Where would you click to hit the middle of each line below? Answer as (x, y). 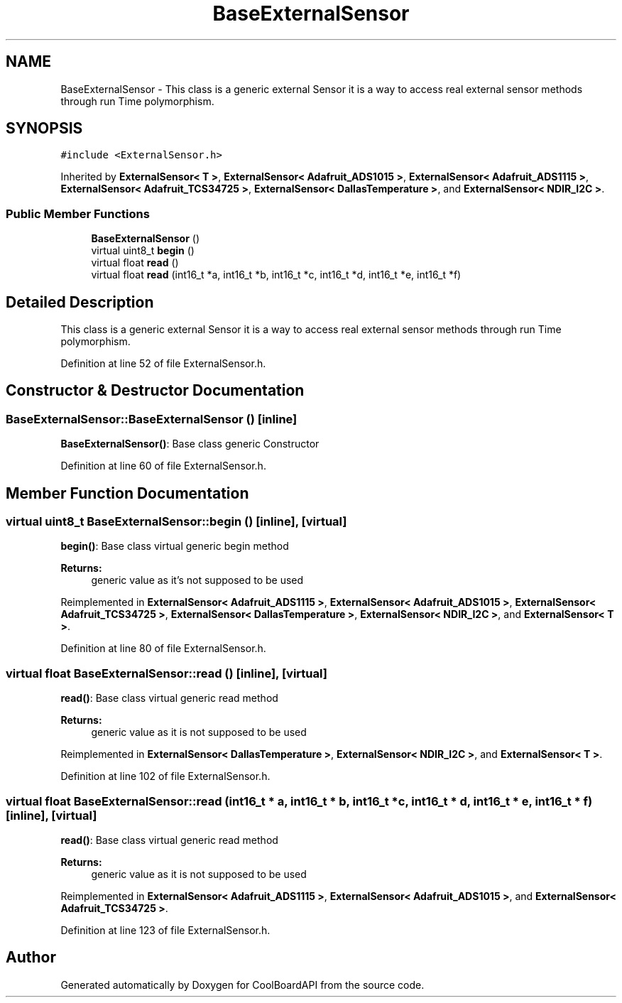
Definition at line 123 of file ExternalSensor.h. (165, 930)
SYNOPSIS (44, 129)
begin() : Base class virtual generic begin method (175, 546)
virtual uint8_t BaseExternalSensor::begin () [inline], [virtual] (176, 522)
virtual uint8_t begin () (143, 251)
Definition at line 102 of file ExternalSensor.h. (165, 776)
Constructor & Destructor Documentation (155, 391)
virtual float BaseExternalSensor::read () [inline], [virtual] (167, 673)
